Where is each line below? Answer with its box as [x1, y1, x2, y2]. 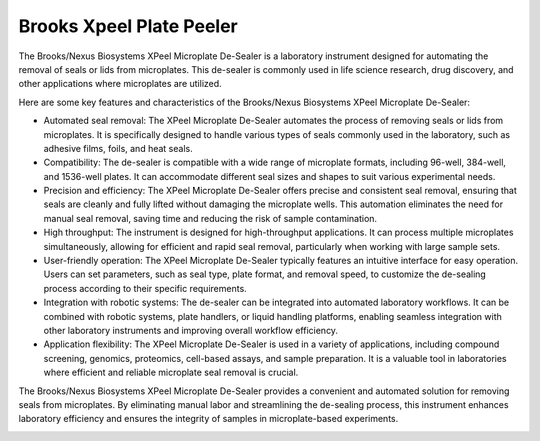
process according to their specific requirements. [43, 282, 247, 294]
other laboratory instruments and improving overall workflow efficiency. [43, 324, 339, 336]
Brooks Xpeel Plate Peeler [18, 15, 239, 37]
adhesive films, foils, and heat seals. [43, 142, 194, 154]
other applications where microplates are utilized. [18, 78, 222, 90]
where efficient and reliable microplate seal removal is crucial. [43, 366, 299, 379]
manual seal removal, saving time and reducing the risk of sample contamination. [43, 212, 378, 224]
